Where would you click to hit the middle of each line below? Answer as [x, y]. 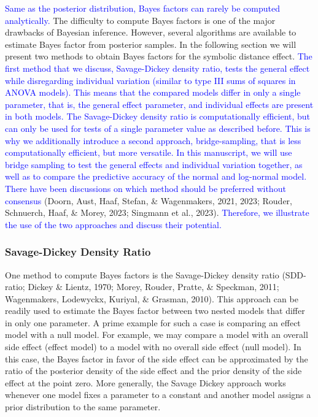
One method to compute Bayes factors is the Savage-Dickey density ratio [142, 274]
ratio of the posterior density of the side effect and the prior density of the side [153, 371]
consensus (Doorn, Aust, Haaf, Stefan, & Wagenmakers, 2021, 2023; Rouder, [149, 200]
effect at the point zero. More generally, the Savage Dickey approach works [145, 382]
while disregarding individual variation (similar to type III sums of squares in [150, 80]
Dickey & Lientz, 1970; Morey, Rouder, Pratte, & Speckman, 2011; [153, 287]
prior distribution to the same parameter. [83, 407]
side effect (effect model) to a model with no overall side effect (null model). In [153, 347]
